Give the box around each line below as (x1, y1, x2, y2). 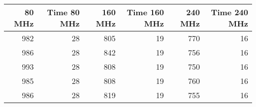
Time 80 (47, 6, 80, 18)
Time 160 (127, 6, 164, 18)
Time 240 (211, 6, 248, 18)
